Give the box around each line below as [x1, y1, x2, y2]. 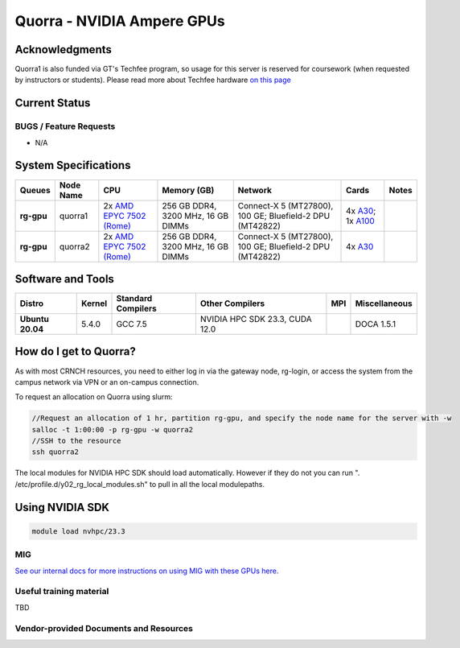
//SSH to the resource [31, 436, 121, 446]
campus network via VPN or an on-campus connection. [14, 377, 199, 386]
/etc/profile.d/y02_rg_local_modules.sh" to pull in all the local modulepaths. [14, 479, 265, 489]
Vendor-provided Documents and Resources [14, 622, 193, 634]
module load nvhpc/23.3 [31, 526, 126, 535]
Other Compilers [199, 298, 265, 309]
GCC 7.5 [116, 319, 148, 330]
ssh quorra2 [31, 448, 80, 456]
